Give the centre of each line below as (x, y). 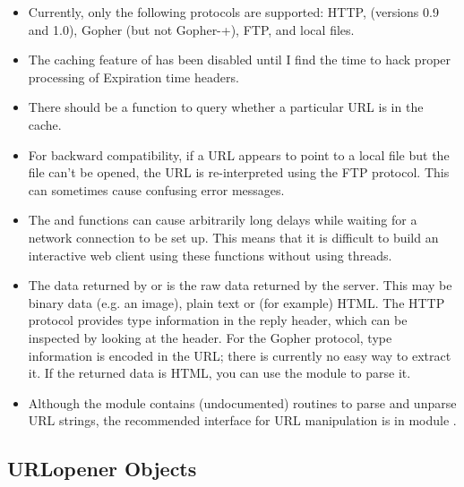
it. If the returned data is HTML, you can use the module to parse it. (219, 373)
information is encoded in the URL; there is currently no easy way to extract (240, 355)
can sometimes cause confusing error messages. (156, 189)
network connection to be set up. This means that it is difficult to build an (233, 237)
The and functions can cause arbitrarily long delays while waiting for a (223, 220)
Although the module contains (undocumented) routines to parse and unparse (242, 402)
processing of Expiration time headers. (133, 77)
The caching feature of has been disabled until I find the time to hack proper (240, 60)
